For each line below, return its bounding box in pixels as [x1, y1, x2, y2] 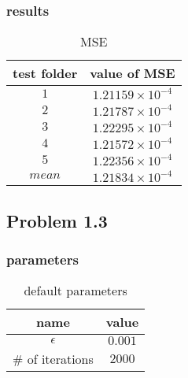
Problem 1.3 [6, 208, 108, 232]
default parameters [24, 281, 127, 300]
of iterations [27, 350, 94, 369]
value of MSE [90, 64, 175, 83]
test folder [13, 64, 78, 83]
